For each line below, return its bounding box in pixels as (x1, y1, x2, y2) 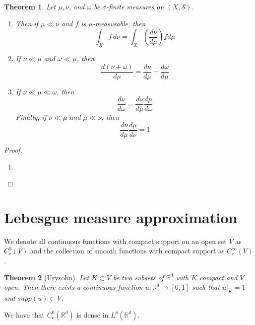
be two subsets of (113, 272, 164, 282)
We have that (4, 309, 45, 320)
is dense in (76, 309, 109, 320)
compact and (199, 272, 238, 282)
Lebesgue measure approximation (4, 207, 238, 227)
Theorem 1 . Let (4, 1, 56, 11)
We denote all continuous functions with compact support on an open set (4, 236, 227, 246)
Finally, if (15, 112, 47, 122)
